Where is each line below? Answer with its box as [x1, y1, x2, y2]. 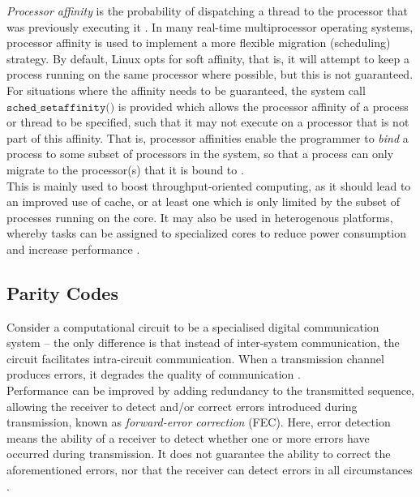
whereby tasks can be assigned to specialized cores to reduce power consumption [6, 225, 406, 242]
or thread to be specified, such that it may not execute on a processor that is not [6, 114, 409, 131]
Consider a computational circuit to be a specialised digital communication [6, 318, 379, 335]
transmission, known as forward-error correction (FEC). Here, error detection [6, 413, 391, 431]
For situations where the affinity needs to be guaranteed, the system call [6, 81, 366, 98]
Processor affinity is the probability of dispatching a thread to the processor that [6, 2, 408, 19]
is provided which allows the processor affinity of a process [118, 97, 409, 114]
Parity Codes [6, 280, 118, 305]
